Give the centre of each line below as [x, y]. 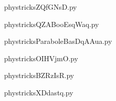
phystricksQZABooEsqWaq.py [52, 24]
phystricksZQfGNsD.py [41, 7]
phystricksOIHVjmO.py [41, 58]
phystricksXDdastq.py [39, 92]
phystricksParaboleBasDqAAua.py [58, 41]
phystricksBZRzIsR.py [39, 75]
